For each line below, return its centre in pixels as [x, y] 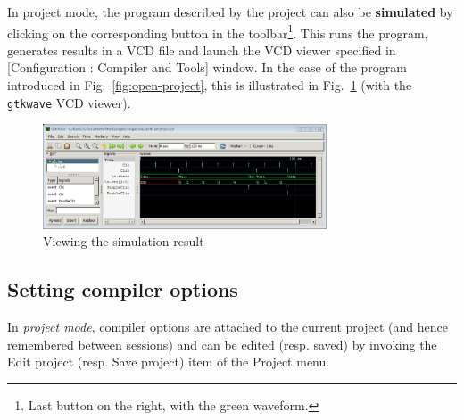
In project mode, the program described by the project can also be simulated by [230, 12]
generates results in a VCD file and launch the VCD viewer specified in [202, 49]
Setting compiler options [123, 289]
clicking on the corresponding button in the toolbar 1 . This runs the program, [218, 31]
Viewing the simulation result [124, 241]
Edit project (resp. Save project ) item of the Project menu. [169, 362]
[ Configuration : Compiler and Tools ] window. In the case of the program [207, 67]
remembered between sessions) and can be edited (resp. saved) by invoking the [222, 344]
